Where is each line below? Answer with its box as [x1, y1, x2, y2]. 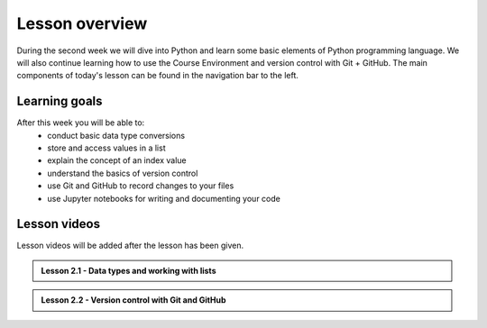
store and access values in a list [47, 142, 166, 153]
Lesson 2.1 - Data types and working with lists [41, 265, 216, 276]
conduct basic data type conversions [47, 130, 185, 141]
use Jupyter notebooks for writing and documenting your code [47, 193, 281, 204]
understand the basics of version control [47, 168, 198, 178]
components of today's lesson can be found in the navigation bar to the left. [16, 70, 299, 81]
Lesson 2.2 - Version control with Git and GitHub [41, 295, 226, 305]
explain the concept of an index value [47, 155, 187, 166]
